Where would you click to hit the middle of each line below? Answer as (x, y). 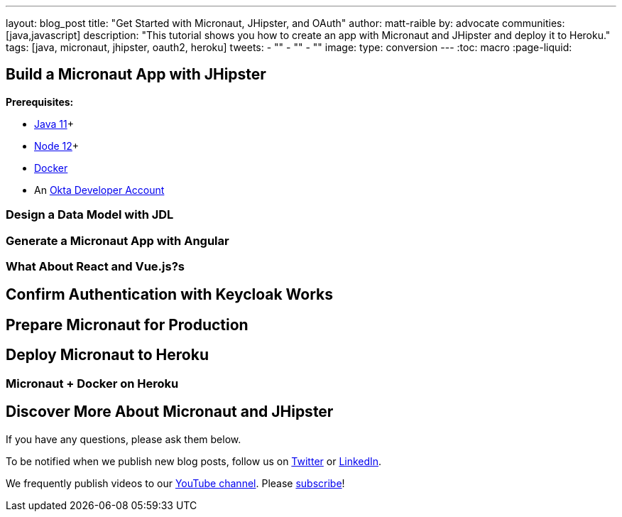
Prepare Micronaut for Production (127, 325)
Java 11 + (54, 124)
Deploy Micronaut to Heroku (107, 355)
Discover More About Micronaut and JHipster (170, 412)
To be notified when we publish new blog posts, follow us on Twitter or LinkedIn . (194, 461)
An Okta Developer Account (99, 190)
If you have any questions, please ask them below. (124, 439)
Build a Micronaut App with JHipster (136, 75)
